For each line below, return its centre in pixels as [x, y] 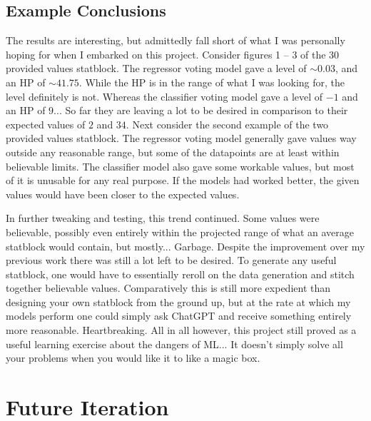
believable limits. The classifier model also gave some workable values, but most [180, 166]
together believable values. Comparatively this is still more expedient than [168, 288]
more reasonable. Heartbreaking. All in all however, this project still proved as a [181, 330]
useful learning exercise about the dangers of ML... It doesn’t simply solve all [174, 344]
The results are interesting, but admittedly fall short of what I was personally [176, 40]
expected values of [46, 124]
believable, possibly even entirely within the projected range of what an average [180, 232]
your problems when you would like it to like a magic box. [133, 358]
